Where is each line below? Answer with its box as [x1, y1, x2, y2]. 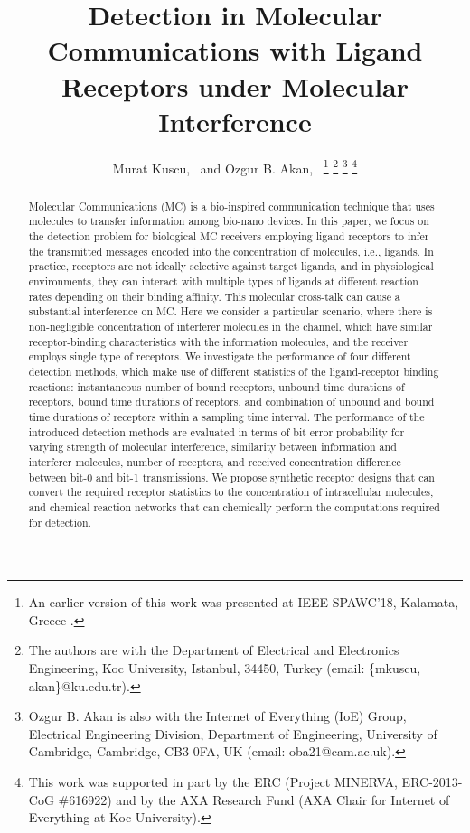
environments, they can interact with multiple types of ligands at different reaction [28, 274, 418, 289]
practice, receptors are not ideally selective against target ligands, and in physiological [28, 258, 434, 274]
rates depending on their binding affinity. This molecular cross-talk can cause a [28, 288, 400, 304]
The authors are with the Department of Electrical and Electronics [28, 641, 399, 660]
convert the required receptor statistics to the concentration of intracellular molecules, [28, 484, 434, 500]
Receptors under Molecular [61, 67, 409, 104]
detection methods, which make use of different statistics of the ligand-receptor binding [28, 363, 439, 379]
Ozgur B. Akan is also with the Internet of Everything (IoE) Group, [28, 707, 407, 725]
